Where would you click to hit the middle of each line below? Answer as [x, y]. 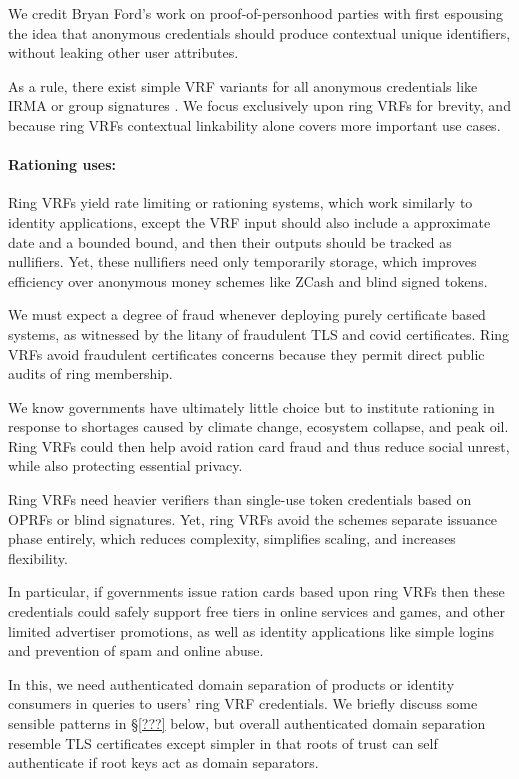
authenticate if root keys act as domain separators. [163, 762]
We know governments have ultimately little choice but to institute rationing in [251, 406]
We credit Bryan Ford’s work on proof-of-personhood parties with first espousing [256, 13]
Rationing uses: [62, 164]
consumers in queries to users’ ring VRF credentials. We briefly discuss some [243, 703]
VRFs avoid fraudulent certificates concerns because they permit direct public [246, 353]
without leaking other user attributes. [123, 52]
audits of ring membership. [90, 373]
